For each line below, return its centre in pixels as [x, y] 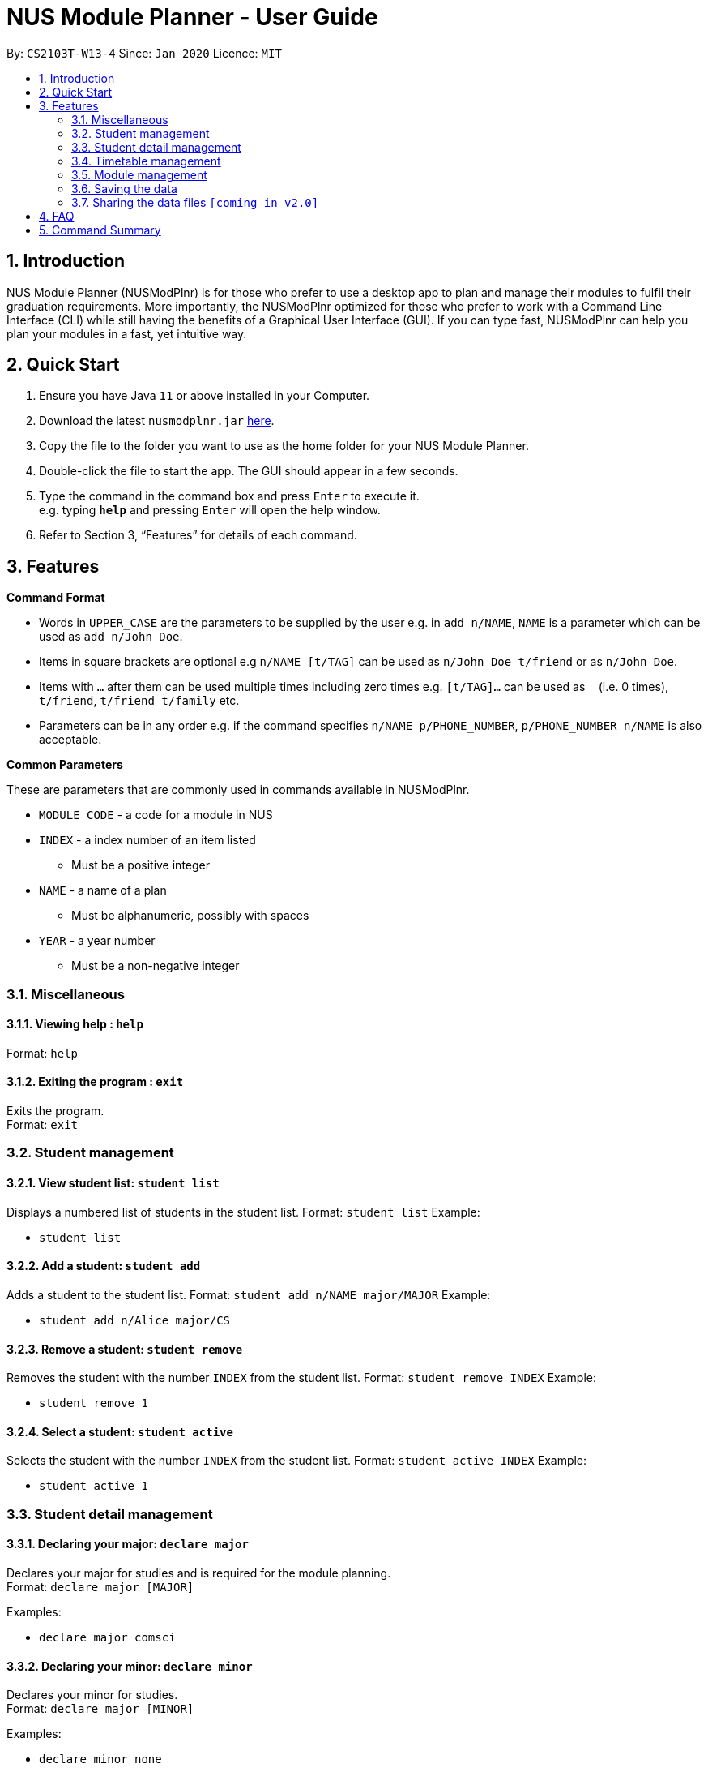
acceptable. [70, 740]
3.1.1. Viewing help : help [75, 1024]
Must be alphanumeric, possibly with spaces [190, 916]
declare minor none [100, 1759]
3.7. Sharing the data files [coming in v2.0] [195, 202]
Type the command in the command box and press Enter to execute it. [229, 496]
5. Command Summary [100, 230]
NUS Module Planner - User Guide [192, 17]
